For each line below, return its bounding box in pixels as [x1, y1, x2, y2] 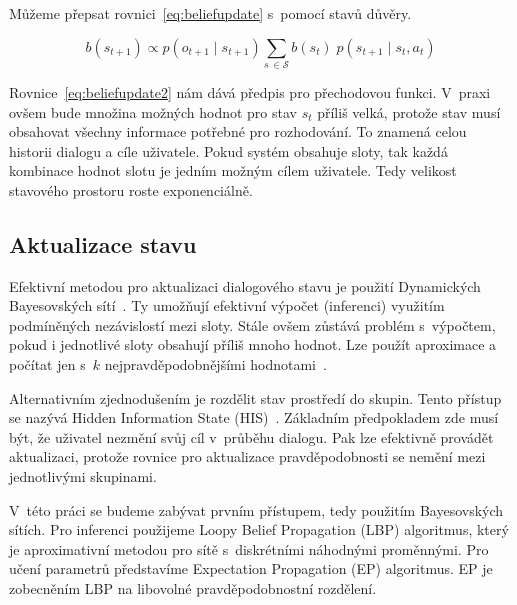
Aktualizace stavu [9, 228, 197, 259]
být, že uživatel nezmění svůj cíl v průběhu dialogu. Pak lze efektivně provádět [9, 426, 494, 447]
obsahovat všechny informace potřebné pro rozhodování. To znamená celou [9, 121, 467, 142]
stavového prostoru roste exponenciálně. [9, 179, 253, 200]
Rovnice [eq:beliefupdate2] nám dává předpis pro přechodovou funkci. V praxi [9, 81, 491, 102]
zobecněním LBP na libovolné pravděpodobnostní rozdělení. [9, 578, 377, 598]
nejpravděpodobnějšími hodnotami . [104, 354, 327, 375]
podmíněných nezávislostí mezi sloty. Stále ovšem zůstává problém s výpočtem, [9, 314, 496, 335]
